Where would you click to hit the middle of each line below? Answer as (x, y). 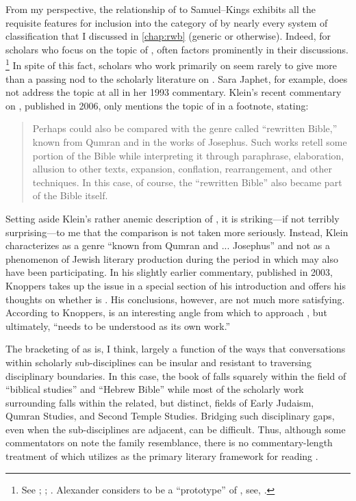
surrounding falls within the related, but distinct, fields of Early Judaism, (160, 402)
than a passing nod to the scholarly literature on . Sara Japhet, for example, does (177, 78)
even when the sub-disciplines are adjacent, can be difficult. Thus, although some (176, 429)
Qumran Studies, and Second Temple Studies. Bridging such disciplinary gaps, (170, 416)
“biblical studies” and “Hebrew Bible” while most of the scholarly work (155, 389)
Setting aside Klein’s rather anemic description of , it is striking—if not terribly (173, 218)
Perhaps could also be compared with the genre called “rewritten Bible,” (185, 128)
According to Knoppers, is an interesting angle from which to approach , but (166, 312)
